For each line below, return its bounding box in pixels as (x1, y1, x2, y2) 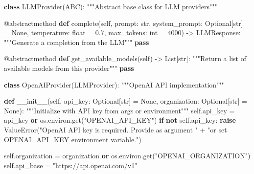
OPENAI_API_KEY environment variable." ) (4, 134, 141, 144)
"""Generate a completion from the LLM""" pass (4, 37, 149, 47)
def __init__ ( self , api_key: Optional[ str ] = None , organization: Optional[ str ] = (4, 96, 248, 106)
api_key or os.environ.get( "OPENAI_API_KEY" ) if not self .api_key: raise (4, 115, 236, 125)
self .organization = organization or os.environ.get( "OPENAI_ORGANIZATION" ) (4, 151, 251, 161)
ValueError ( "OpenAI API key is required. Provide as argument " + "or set (4, 124, 227, 134)
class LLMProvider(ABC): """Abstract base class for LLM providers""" (4, 1, 217, 11)
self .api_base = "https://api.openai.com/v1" (4, 160, 138, 170)
